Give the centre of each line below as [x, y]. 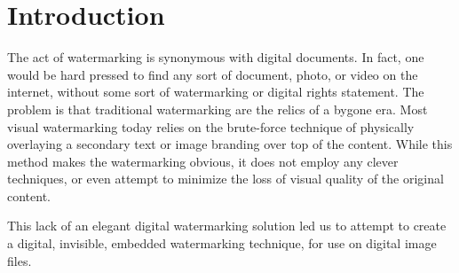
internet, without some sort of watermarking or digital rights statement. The [216, 92]
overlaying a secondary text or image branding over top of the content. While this [230, 144]
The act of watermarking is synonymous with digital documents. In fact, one [216, 57]
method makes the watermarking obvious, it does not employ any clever [203, 161]
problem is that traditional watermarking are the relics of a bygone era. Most [218, 109]
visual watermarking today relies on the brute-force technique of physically [211, 126]
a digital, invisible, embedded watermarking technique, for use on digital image [222, 243]
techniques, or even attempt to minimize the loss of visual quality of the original [226, 179]
